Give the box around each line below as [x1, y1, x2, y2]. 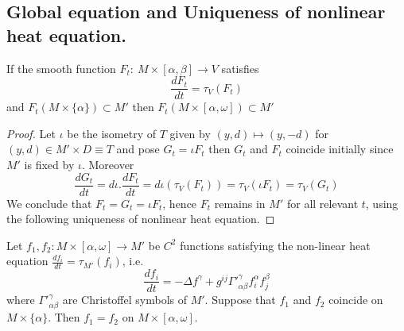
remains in [214, 194, 266, 211]
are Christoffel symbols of [62, 291, 187, 308]
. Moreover [81, 156, 134, 173]
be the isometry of [67, 125, 156, 141]
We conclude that [6, 194, 92, 211]
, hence [162, 194, 197, 211]
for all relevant [286, 194, 359, 211]
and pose [116, 140, 160, 157]
